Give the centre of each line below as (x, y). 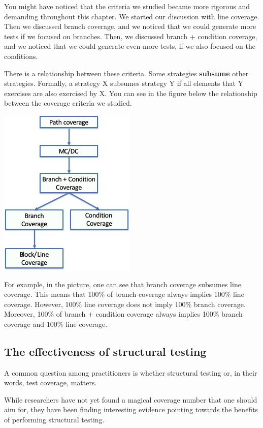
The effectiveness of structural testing (105, 351)
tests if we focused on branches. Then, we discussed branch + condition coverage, (131, 36)
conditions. (21, 56)
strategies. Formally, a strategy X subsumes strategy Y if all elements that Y (124, 83)
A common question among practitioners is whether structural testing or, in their (131, 372)
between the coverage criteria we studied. (68, 103)
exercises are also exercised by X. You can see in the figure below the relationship (131, 93)
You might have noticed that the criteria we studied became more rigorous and (127, 6)
